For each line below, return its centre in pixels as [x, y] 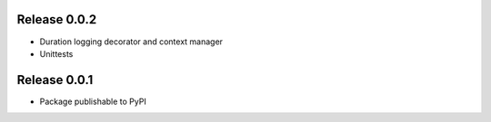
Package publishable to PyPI [93, 101]
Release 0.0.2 [57, 19]
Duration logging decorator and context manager [131, 42]
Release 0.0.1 [55, 80]
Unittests [56, 53]
